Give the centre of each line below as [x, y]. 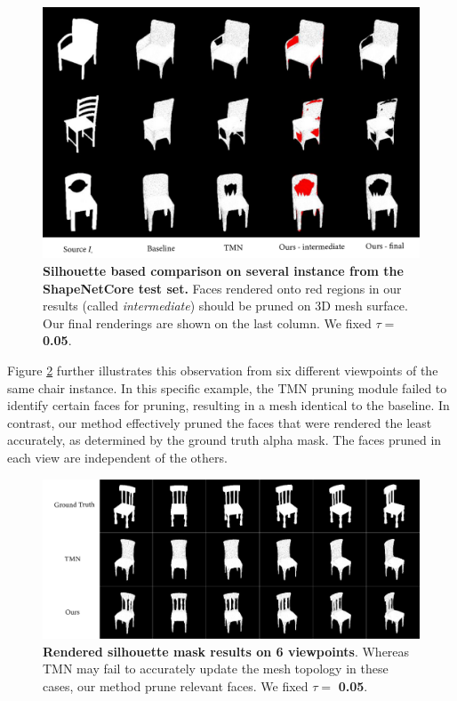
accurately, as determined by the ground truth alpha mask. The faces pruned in [224, 440]
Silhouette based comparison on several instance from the [223, 270]
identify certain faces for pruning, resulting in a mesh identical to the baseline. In [228, 405]
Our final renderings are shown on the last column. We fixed [207, 322]
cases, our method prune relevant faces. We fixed [176, 685]
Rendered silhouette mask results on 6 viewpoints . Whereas [226, 651]
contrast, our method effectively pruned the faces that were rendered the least [220, 422]
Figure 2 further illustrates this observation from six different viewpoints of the [223, 370]
